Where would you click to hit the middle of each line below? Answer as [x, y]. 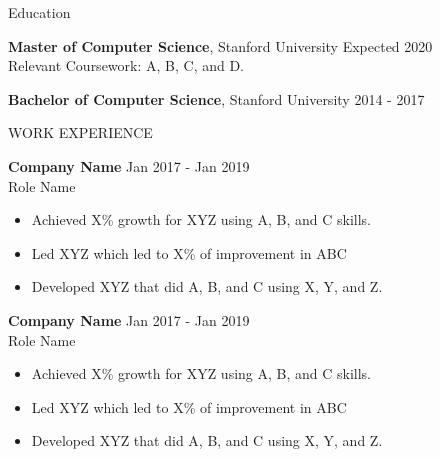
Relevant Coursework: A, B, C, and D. [126, 65]
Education [39, 12]
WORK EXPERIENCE [80, 132]
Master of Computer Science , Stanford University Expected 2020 [220, 45]
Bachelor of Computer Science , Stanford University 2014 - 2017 [216, 98]
